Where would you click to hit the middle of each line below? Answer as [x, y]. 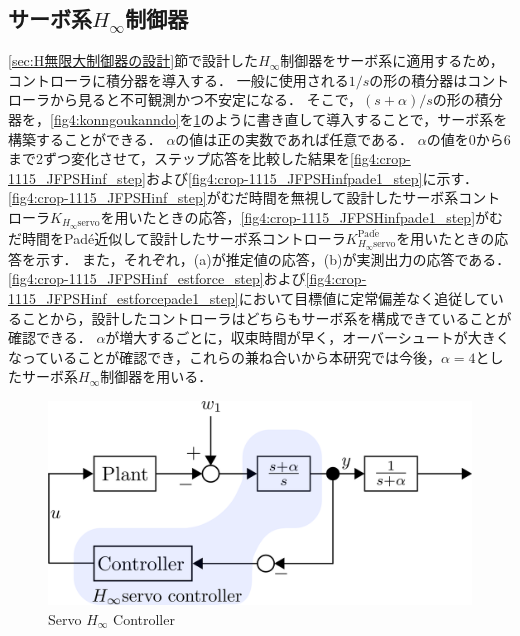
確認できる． [50, 337]
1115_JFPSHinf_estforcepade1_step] [123, 297]
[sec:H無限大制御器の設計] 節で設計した [133, 60]
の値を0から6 [468, 138]
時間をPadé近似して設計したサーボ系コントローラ [183, 237]
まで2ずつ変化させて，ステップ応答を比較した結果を [179, 158]
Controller [144, 619]
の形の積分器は [418, 79]
